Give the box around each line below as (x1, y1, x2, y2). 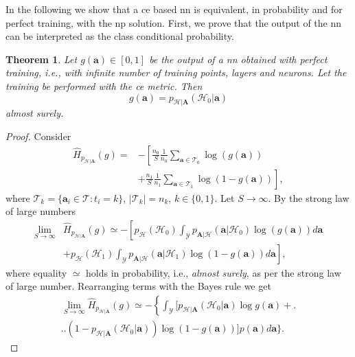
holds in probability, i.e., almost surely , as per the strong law (86, 265, 341, 279)
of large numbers (5, 204, 76, 218)
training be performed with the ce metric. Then (5, 78, 203, 93)
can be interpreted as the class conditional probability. (5, 29, 234, 43)
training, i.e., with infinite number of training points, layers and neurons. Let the (5, 65, 347, 80)
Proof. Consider (5, 128, 71, 143)
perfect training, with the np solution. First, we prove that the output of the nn (5, 15, 342, 30)
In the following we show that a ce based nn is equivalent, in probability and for (5, 2, 343, 16)
